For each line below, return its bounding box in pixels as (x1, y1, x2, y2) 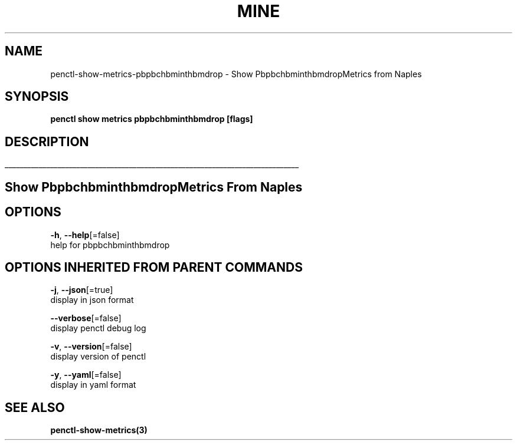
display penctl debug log (50, 323, 146, 334)
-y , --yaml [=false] (50, 370, 122, 380)
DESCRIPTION (5, 134, 89, 149)
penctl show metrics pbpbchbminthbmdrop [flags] (50, 114, 253, 124)
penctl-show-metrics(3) (50, 425, 148, 436)
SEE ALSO (5, 400, 65, 415)
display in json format (50, 295, 134, 305)
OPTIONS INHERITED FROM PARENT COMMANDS (5, 259, 303, 275)
